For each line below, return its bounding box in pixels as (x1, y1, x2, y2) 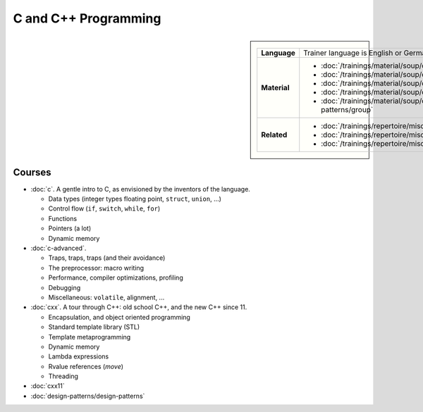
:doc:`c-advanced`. (30, 244, 87, 252)
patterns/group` (321, 104, 374, 114)
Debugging (48, 283, 81, 292)
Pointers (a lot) (48, 224, 92, 232)
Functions (48, 214, 78, 223)
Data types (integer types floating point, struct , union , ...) (48, 194, 222, 204)
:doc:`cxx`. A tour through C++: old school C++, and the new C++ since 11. (30, 303, 247, 311)
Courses (13, 166, 52, 178)
